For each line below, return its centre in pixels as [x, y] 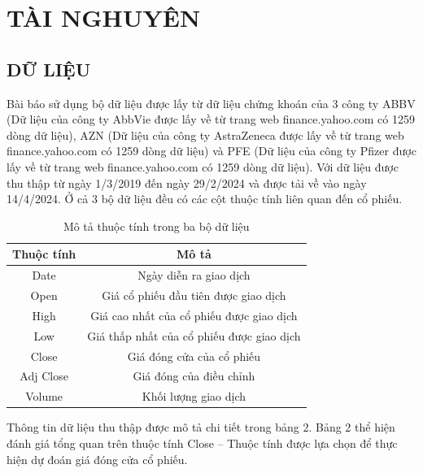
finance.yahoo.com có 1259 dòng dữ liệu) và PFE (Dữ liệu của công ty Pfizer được [211, 151]
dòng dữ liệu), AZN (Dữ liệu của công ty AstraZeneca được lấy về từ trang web [205, 135]
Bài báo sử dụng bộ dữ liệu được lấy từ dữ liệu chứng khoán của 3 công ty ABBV [211, 103]
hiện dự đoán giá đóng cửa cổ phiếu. [97, 459]
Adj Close [44, 376]
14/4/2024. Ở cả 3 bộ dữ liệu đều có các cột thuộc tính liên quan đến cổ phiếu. [205, 199]
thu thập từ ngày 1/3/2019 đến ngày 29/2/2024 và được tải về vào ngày [187, 182]
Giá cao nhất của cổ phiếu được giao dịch [194, 315]
